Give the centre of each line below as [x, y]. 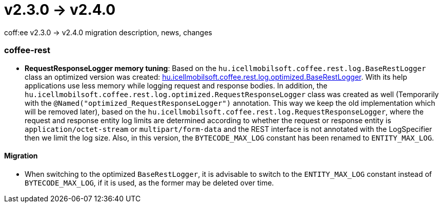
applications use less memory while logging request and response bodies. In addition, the [176, 85]
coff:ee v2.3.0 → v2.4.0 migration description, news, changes [108, 32]
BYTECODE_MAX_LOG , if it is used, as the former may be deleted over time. [149, 182]
